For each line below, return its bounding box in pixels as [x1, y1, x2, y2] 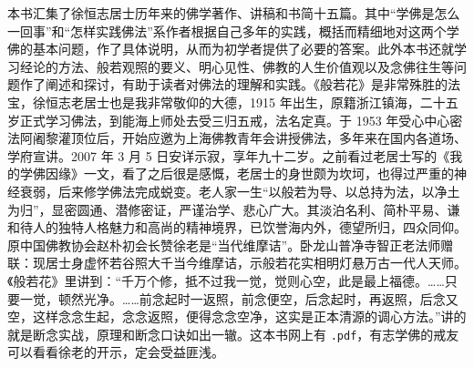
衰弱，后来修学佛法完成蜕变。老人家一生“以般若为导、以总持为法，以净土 [19, 181, 460, 200]
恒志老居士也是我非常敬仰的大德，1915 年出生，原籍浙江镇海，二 [45, 92, 433, 111]
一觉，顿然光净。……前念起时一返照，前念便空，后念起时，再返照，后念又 [19, 289, 459, 308]
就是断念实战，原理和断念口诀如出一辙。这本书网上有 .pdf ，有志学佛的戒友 [7, 324, 459, 343]
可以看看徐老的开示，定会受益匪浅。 [7, 342, 224, 362]
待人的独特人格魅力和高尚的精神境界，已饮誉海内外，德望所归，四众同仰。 [19, 218, 467, 237]
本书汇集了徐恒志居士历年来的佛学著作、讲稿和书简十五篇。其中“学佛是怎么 [7, 4, 460, 22]
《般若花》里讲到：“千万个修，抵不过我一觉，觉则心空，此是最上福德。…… [7, 270, 445, 290]
